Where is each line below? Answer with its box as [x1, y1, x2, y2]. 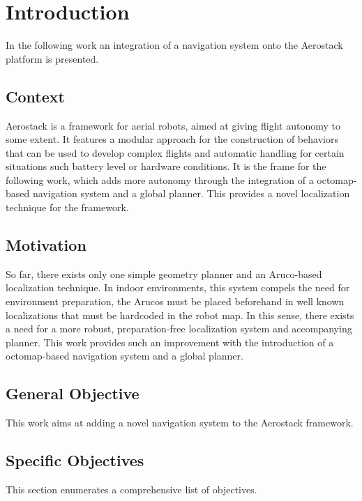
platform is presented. [6, 51, 99, 65]
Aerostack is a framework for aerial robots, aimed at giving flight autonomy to [6, 118, 340, 132]
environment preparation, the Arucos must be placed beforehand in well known [6, 294, 345, 309]
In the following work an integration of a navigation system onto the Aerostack [6, 38, 343, 52]
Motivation [6, 234, 86, 256]
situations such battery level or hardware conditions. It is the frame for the [6, 159, 326, 174]
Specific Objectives [6, 449, 144, 471]
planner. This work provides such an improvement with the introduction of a [6, 334, 334, 349]
